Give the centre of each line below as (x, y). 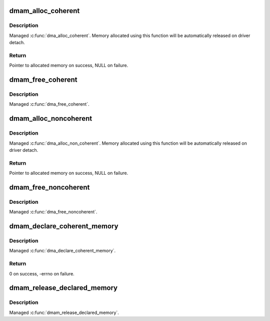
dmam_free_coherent (43, 80)
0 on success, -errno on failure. (42, 273)
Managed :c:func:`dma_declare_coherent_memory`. (62, 251)
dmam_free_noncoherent (49, 187)
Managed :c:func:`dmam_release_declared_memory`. (64, 312)
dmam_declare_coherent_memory (64, 226)
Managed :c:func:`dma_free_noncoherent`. (53, 212)
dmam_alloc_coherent (44, 11)
